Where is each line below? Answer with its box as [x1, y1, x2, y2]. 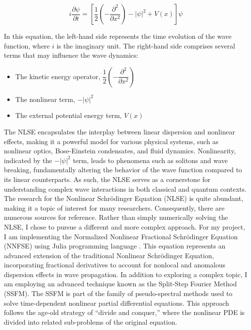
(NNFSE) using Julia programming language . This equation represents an [4, 241, 226, 251]
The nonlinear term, [15, 94, 75, 104]
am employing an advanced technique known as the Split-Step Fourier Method [4, 279, 237, 289]
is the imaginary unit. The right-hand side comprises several [56, 40, 235, 50]
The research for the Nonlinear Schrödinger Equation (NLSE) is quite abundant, [4, 193, 243, 203]
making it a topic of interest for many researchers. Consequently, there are [4, 202, 225, 213]
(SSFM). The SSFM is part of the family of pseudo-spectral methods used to [4, 288, 233, 298]
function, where [4, 40, 50, 50]
